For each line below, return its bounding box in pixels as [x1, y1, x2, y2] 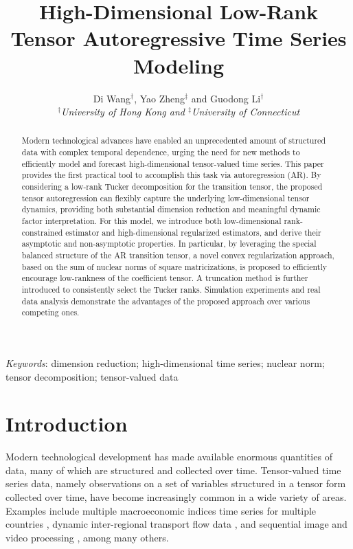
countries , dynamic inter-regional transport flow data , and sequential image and [5, 517, 348, 531]
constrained [21, 226, 63, 238]
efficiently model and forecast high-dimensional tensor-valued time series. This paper [21, 157, 324, 169]
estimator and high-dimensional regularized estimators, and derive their [65, 226, 321, 238]
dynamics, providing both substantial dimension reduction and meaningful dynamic [21, 203, 321, 215]
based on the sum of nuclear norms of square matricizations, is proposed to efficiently [21, 260, 327, 272]
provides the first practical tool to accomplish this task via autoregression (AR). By [21, 169, 321, 181]
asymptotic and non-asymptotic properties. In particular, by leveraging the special [21, 238, 317, 249]
